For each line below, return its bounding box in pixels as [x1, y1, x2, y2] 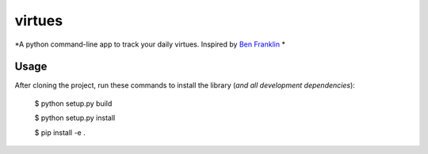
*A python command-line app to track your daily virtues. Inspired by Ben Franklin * [14, 39, 285, 49]
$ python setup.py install [34, 113, 116, 122]
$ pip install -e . [34, 127, 86, 137]
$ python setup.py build [34, 99, 113, 108]
